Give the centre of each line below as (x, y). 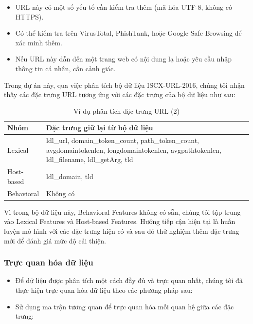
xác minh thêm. (39, 42)
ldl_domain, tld (70, 176)
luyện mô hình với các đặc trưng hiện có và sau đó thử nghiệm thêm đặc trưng (122, 231)
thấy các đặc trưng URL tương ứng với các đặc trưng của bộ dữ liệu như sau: (120, 94)
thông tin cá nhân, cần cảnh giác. (65, 68)
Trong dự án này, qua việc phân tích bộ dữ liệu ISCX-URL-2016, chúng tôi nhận (124, 85)
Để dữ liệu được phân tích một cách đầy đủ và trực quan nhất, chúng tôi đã (129, 280)
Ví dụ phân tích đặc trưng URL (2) (126, 111)
